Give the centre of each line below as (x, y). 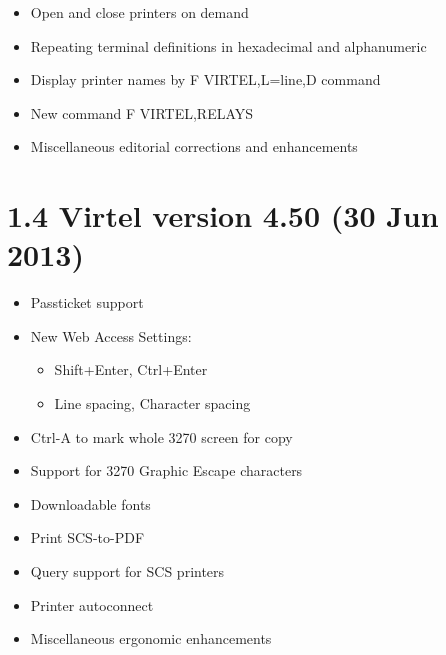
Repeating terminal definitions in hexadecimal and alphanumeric (228, 45)
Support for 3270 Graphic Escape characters (166, 470)
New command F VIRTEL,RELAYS (142, 112)
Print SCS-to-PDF (87, 537)
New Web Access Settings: (111, 335)
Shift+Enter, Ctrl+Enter (131, 369)
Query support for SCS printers (127, 571)
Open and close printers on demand (139, 12)
